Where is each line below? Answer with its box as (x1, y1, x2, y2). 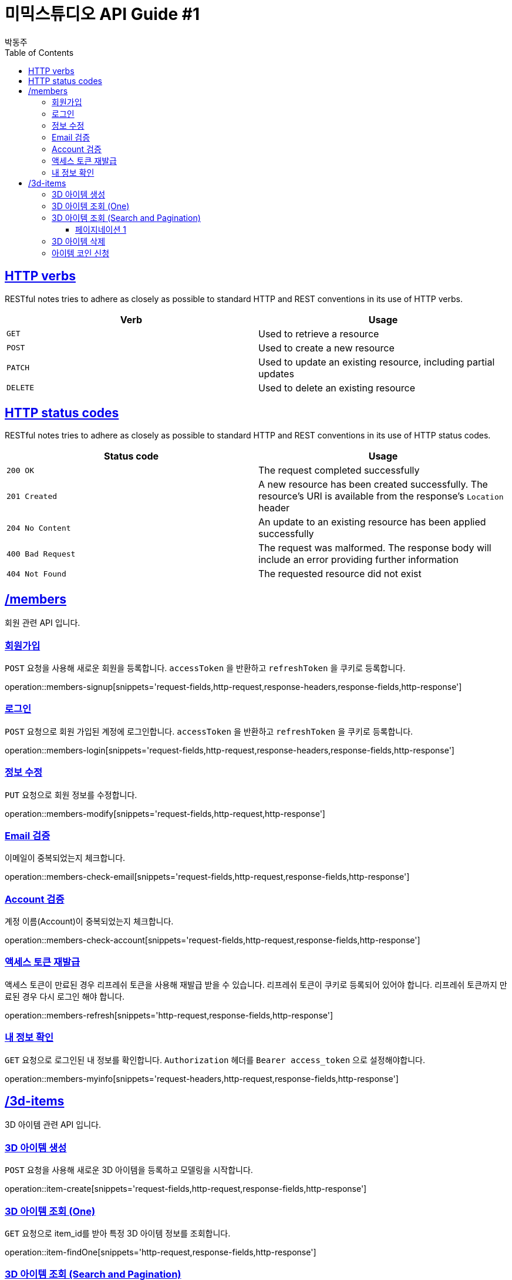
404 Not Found (6, 569, 66, 578)
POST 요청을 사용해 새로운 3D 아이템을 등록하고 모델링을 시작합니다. (5, 1165, 253, 1175)
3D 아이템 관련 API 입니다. (5, 1120, 101, 1130)
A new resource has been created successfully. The (258, 478, 488, 491)
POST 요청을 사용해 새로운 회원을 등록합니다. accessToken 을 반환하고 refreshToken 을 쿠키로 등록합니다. (5, 663, 406, 673)
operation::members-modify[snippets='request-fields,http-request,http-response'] (5, 808, 325, 819)
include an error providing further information (258, 554, 459, 566)
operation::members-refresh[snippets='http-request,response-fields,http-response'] (5, 1010, 334, 1020)
